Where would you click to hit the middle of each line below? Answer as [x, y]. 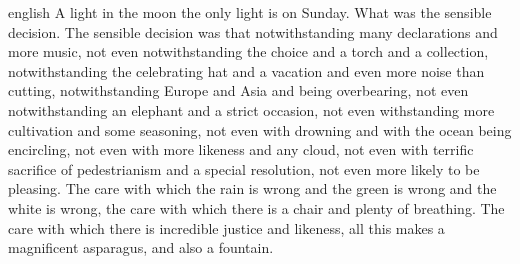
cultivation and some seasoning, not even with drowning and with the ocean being [260, 129]
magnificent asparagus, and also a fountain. [141, 247]
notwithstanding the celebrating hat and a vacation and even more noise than [246, 70]
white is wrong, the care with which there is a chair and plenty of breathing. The [256, 207]
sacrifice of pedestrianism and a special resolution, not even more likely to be [244, 168]
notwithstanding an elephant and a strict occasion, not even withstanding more [251, 109]
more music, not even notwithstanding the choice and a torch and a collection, [248, 51]
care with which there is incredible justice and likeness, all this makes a [226, 227]
